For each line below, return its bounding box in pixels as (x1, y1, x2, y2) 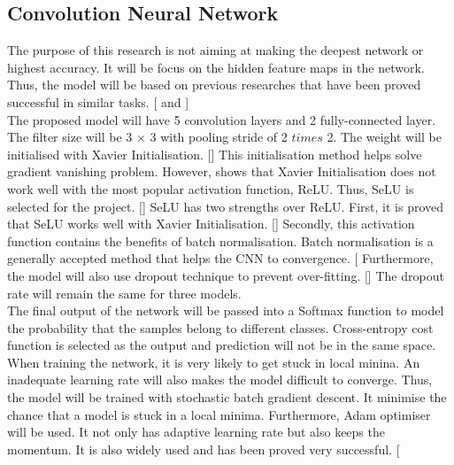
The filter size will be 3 (7, 128, 133, 146)
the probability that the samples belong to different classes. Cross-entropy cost (7, 318, 434, 337)
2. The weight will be (327, 128, 442, 146)
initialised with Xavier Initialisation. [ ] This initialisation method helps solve (7, 144, 422, 163)
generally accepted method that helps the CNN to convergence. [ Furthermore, (7, 249, 434, 267)
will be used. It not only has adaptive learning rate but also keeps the (7, 422, 385, 441)
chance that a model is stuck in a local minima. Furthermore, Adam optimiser (7, 405, 431, 423)
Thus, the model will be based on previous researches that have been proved (7, 75, 421, 94)
